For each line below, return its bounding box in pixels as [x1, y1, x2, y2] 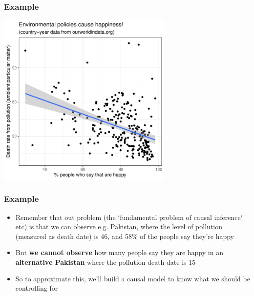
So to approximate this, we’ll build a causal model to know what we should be [15, 273, 250, 283]
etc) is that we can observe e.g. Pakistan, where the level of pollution [15, 221, 222, 232]
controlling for [15, 283, 58, 293]
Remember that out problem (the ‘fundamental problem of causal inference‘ [15, 212, 243, 222]
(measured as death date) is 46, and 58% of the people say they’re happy [15, 231, 234, 241]
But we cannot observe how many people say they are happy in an [15, 247, 223, 257]
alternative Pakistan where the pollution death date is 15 [15, 257, 196, 267]
